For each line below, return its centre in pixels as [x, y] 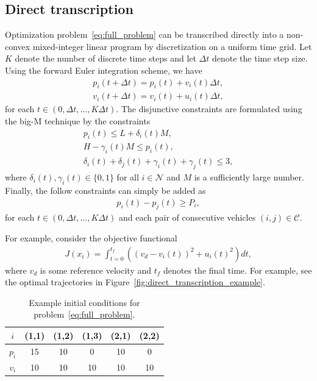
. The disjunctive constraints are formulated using [209, 109]
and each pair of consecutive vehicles [187, 217]
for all [128, 177]
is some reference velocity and [96, 270]
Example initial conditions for [84, 302]
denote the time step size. [260, 58]
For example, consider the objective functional [91, 237]
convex [18, 46]
